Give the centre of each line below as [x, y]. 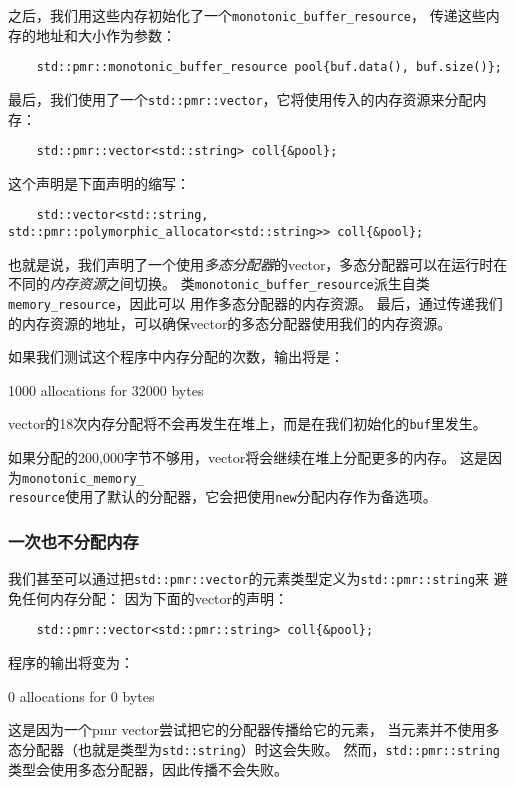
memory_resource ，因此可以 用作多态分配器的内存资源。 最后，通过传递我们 [255, 302]
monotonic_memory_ [83, 478]
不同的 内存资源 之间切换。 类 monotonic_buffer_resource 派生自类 [219, 283]
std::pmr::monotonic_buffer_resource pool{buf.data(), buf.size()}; [269, 67]
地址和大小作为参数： [105, 34]
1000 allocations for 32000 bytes [106, 389]
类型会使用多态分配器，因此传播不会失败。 [148, 768]
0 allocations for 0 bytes [81, 695]
